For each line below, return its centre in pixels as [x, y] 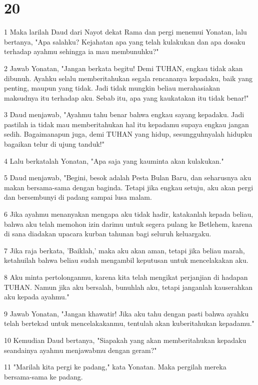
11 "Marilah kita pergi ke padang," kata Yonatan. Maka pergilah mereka [115, 367]
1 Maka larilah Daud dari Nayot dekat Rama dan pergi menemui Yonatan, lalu [125, 32]
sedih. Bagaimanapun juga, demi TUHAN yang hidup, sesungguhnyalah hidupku [128, 134]
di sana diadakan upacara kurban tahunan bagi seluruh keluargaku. [108, 234]
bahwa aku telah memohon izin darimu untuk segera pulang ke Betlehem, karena [128, 224]
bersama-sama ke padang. [43, 376]
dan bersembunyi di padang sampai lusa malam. [78, 197]
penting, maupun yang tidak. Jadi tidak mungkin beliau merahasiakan [112, 88]
